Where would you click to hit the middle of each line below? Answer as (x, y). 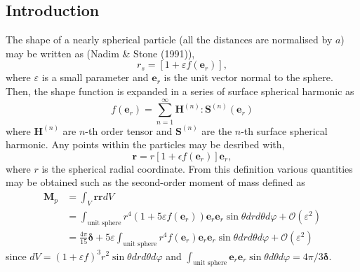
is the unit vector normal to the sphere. (248, 77)
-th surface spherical (284, 130)
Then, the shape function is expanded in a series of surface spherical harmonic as (180, 91)
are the (217, 130)
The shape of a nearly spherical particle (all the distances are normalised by (169, 40)
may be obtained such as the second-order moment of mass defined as (155, 182)
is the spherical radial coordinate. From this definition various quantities (197, 168)
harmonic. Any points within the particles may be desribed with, (145, 144)
